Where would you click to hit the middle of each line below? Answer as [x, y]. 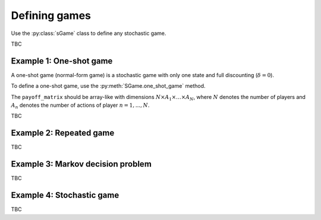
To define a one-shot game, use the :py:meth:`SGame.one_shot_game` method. [108, 86]
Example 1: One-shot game [62, 61]
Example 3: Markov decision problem [81, 164]
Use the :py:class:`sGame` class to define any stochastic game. [89, 33]
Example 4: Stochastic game [65, 195]
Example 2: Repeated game [63, 133]
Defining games [51, 15]
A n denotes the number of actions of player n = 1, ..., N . [80, 106]
